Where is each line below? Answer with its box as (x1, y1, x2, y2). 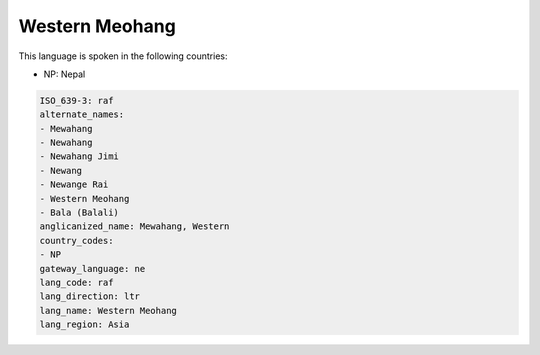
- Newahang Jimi (39, 151, 120, 162)
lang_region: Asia (39, 319, 130, 330)
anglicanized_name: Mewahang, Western (39, 221, 230, 232)
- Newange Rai (39, 179, 109, 190)
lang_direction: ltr (39, 291, 140, 302)
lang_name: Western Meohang (39, 305, 177, 316)
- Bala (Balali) (39, 207, 120, 219)
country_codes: (39, 235, 114, 246)
